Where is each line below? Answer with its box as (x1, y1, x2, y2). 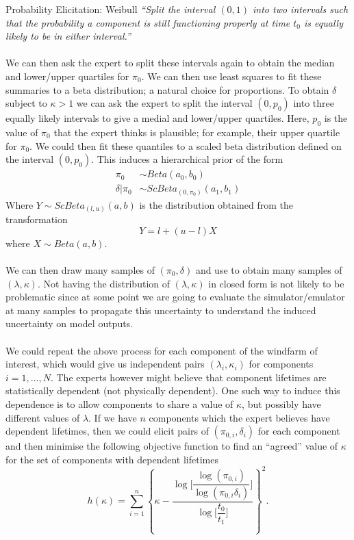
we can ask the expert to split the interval (76, 96, 253, 110)
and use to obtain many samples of (195, 263, 342, 277)
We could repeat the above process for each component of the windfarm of (5, 343, 318, 357)
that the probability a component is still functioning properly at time (5, 15, 290, 29)
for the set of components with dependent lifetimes (5, 452, 218, 466)
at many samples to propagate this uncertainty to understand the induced (5, 303, 316, 317)
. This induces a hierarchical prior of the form (91, 152, 283, 166)
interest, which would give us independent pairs (5, 357, 205, 371)
